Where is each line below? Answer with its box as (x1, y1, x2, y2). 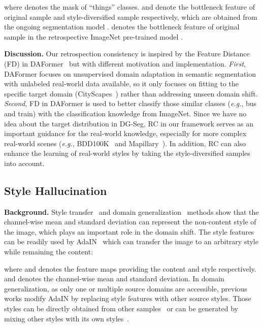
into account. (4, 157, 45, 168)
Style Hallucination (4, 182, 107, 198)
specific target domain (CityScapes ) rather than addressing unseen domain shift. (4, 88, 258, 99)
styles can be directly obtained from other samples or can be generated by (4, 303, 238, 314)
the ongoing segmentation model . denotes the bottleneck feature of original (4, 21, 240, 32)
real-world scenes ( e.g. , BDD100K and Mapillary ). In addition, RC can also (4, 138, 246, 148)
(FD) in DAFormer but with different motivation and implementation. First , (4, 58, 246, 69)
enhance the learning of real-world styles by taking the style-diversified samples (4, 148, 250, 158)
